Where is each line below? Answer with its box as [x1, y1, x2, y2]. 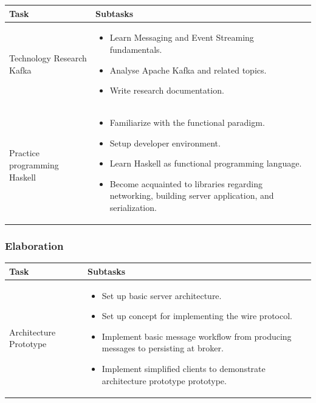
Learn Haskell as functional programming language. [109, 157, 302, 170]
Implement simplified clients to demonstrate [101, 362, 266, 374]
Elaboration [5, 238, 64, 253]
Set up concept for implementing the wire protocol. [101, 309, 292, 322]
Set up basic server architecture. [101, 289, 222, 301]
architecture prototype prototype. [101, 374, 227, 387]
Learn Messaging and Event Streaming [109, 31, 254, 44]
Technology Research [9, 51, 87, 64]
